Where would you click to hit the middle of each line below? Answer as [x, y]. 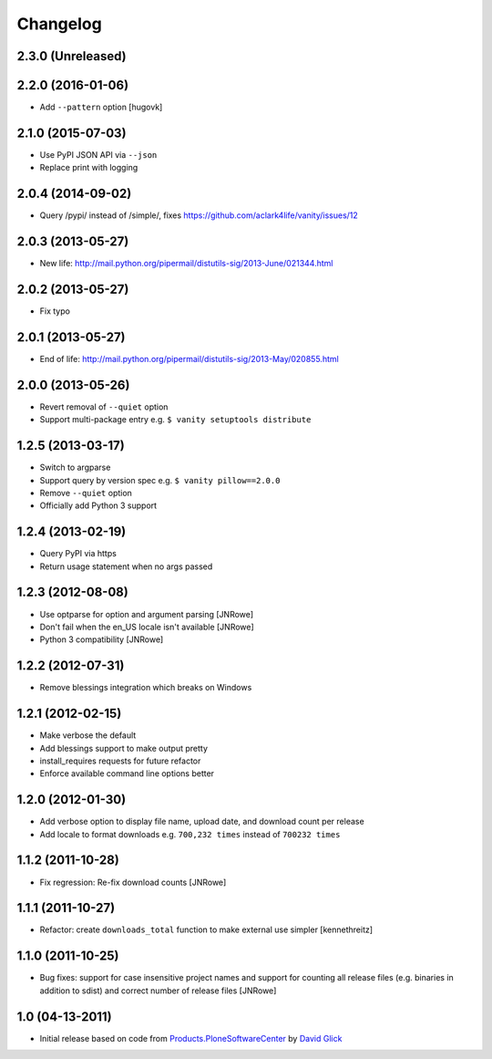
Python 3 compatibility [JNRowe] [102, 639]
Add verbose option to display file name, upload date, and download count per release [202, 822]
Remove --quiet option [86, 493]
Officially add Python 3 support [98, 505]
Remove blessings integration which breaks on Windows [146, 688]
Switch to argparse [75, 467]
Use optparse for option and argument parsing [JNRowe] [147, 614]
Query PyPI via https [78, 554]
